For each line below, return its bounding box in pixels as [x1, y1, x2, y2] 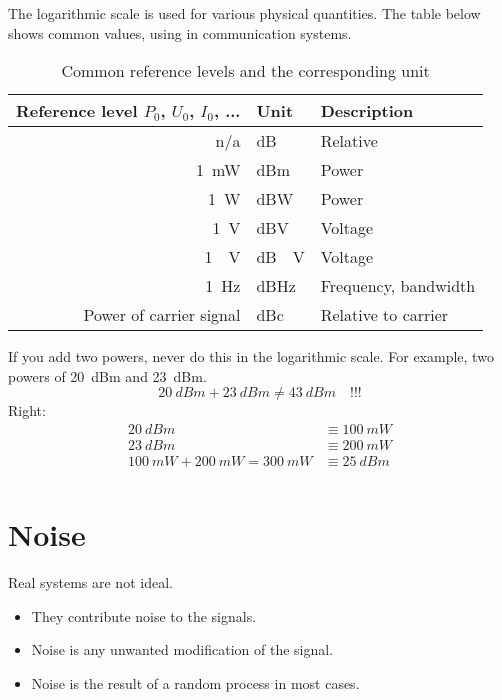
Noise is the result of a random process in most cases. [31, 673, 360, 693]
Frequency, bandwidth [320, 274, 476, 298]
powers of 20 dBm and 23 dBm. [8, 365, 207, 386]
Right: [8, 400, 46, 421]
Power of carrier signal [83, 303, 241, 327]
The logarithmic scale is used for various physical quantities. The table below [8, 3, 481, 23]
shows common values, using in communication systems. [8, 22, 352, 43]
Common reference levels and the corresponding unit [61, 59, 430, 83]
